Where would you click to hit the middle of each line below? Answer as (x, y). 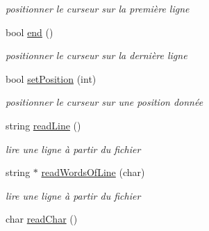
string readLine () (43, 125)
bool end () (30, 32)
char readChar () (42, 219)
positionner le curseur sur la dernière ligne (97, 55)
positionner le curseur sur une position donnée (104, 102)
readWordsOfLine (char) (93, 172)
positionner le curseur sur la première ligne (98, 8)
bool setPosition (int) (51, 78)
